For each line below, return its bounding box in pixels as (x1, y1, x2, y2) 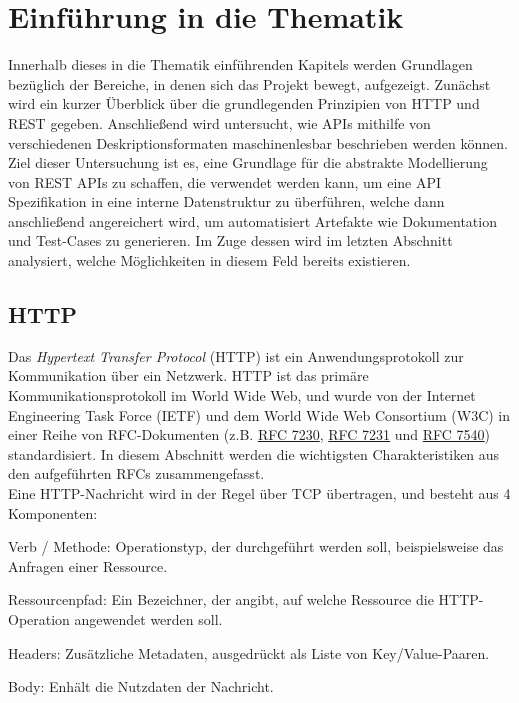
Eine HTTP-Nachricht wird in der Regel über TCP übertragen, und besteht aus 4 (8, 483, 511, 504)
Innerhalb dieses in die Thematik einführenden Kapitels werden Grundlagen (8, 54, 473, 75)
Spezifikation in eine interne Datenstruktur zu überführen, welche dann (8, 191, 445, 212)
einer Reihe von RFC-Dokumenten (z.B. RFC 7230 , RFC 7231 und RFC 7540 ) (8, 424, 491, 445)
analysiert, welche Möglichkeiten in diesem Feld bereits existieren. (8, 250, 411, 271)
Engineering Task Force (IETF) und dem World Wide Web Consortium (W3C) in (8, 404, 511, 425)
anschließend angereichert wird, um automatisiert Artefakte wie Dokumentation (8, 210, 497, 231)
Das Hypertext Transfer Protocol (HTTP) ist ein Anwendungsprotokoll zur (8, 345, 464, 366)
